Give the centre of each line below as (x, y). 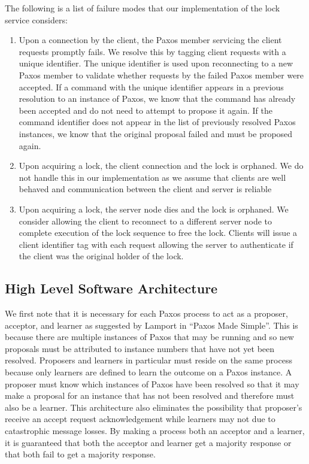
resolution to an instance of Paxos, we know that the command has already (157, 98)
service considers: (36, 19)
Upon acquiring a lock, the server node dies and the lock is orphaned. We (154, 209)
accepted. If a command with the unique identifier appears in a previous (151, 87)
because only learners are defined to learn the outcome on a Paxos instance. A (149, 372)
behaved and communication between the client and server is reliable (145, 189)
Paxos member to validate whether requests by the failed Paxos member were (161, 75)
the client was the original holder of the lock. (101, 256)
